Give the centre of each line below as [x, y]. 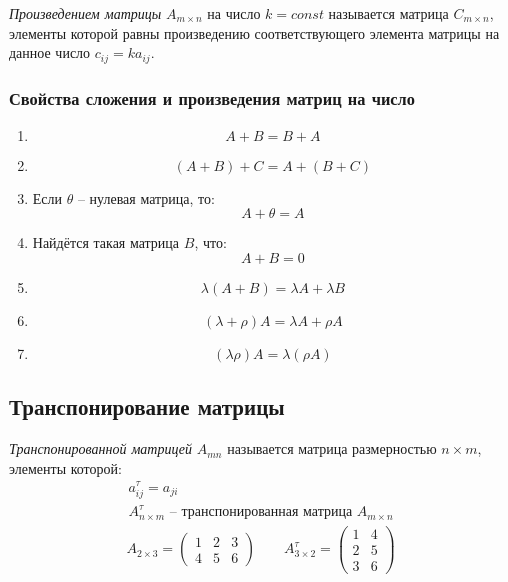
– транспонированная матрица [261, 512]
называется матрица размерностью [332, 448]
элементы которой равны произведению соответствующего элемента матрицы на [254, 32]
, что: [210, 242]
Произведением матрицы [85, 13]
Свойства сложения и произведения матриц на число [212, 97]
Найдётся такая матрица [106, 242]
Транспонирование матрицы [147, 406]
